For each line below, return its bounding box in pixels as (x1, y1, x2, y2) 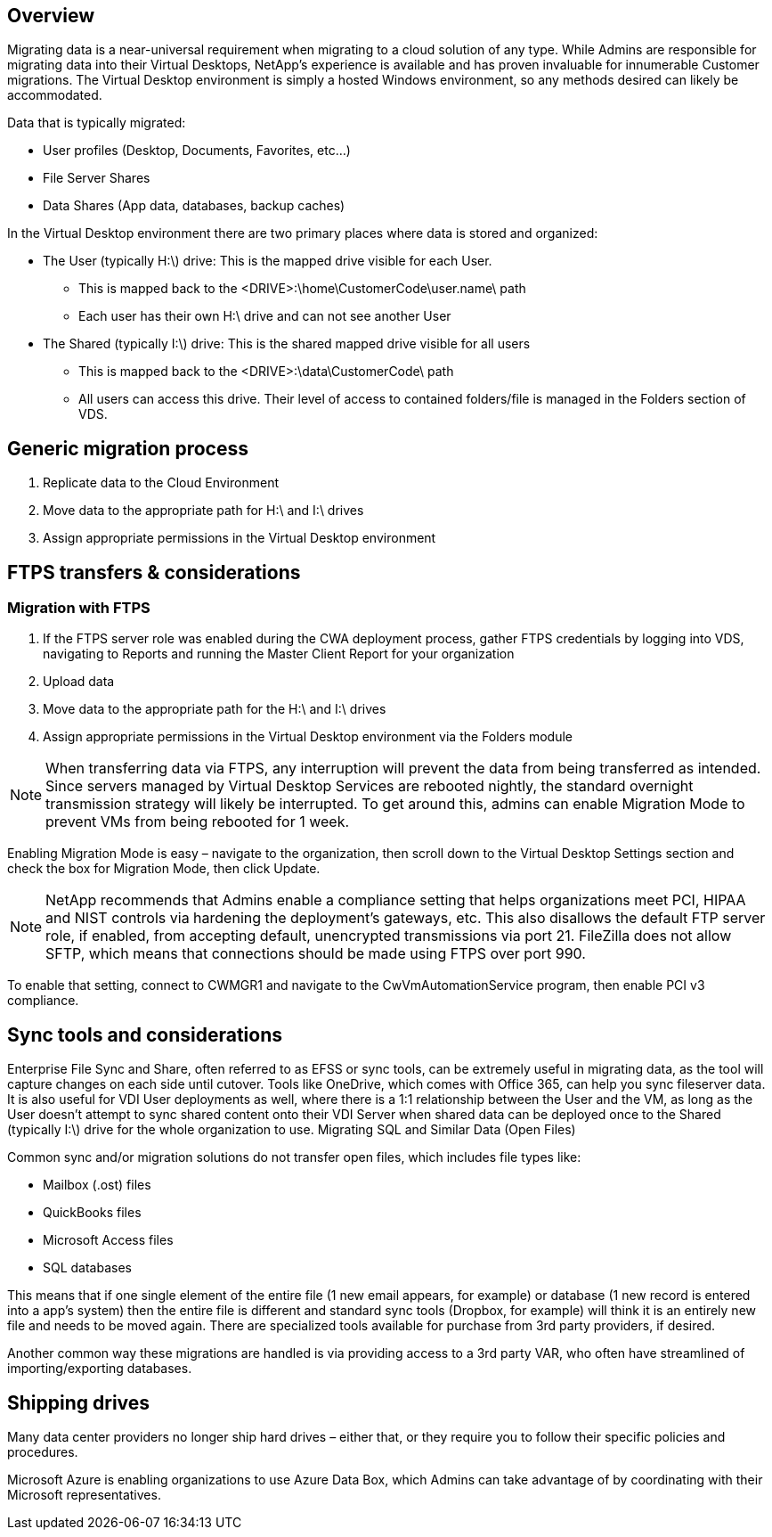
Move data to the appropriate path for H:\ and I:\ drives (43, 503, 364, 519)
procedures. (7, 1444, 78, 1460)
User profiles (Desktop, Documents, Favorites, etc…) (43, 143, 351, 159)
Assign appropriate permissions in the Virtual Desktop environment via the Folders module (43, 729, 573, 745)
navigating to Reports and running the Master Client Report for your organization (43, 646, 515, 662)
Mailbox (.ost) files (43, 1177, 151, 1193)
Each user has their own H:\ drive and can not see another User (78, 308, 451, 324)
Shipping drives (7, 1391, 150, 1414)
